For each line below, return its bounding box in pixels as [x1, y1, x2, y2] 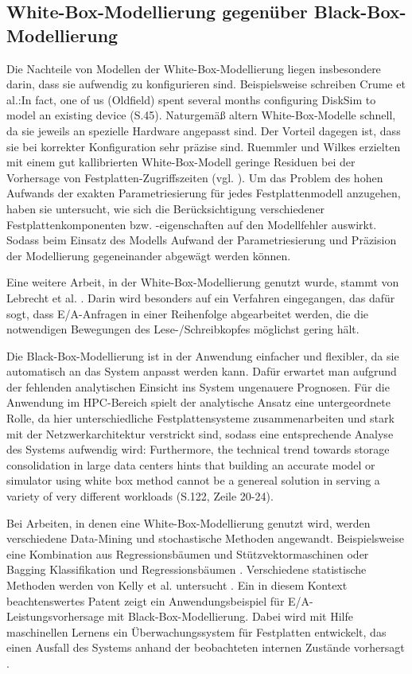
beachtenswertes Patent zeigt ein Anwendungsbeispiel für [6, 592, 285, 609]
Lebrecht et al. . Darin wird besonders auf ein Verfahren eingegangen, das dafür [6, 289, 395, 306]
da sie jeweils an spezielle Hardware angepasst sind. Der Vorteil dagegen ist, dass [6, 122, 401, 138]
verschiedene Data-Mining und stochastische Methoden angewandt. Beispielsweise [6, 530, 404, 547]
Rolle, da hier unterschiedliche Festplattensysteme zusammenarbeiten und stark [6, 410, 395, 427]
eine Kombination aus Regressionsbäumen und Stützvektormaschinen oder [6, 545, 369, 562]
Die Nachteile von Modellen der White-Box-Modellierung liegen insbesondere [6, 60, 381, 76]
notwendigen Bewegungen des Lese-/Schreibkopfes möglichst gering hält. [6, 321, 360, 337]
